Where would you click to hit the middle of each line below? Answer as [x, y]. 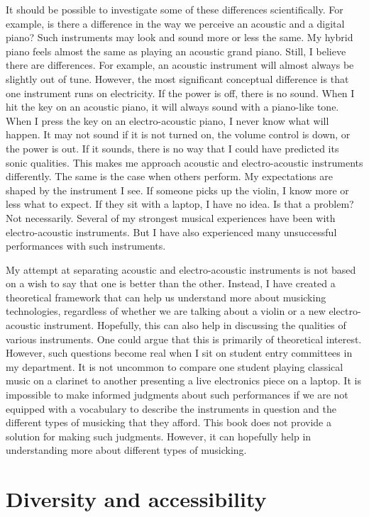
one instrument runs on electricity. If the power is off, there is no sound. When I [180, 93]
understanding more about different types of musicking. [126, 450]
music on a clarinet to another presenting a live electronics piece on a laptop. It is [183, 380]
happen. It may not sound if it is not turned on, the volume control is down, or [178, 134]
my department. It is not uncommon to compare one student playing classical [175, 366]
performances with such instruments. [86, 246]
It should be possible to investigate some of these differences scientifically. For [175, 9]
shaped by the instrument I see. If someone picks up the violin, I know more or [177, 190]
